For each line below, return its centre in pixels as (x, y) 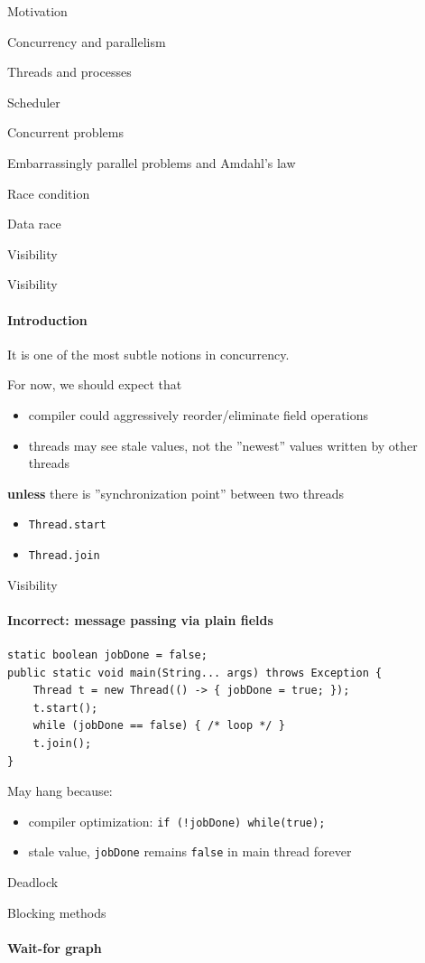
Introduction (47, 319)
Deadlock (33, 882)
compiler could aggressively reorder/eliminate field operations (198, 414)
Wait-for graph (55, 947)
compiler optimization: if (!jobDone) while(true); (177, 821)
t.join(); (62, 743)
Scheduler (34, 102)
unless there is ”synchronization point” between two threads (176, 493)
